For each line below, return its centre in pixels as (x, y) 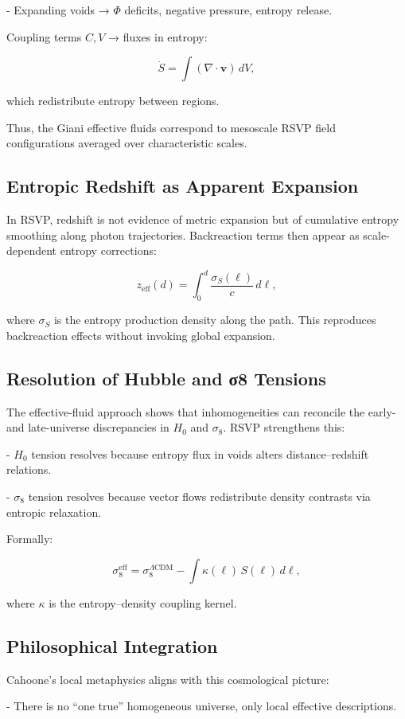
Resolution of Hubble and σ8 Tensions (166, 378)
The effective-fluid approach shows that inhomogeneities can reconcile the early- (201, 411)
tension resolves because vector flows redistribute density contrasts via (199, 496)
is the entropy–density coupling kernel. (143, 602)
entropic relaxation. (54, 512)
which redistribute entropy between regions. (113, 101)
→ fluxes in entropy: (158, 36)
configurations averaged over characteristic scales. (127, 143)
